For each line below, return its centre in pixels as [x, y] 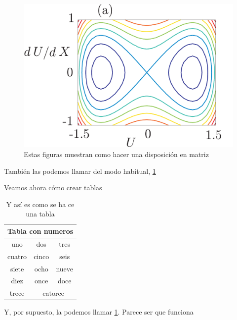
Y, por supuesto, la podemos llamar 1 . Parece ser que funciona [99, 312]
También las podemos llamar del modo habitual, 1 [80, 171]
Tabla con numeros [40, 231]
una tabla [40, 214]
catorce [53, 293]
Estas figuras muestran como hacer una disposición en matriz [116, 154]
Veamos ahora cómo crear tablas [53, 187]
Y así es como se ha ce [40, 204]
